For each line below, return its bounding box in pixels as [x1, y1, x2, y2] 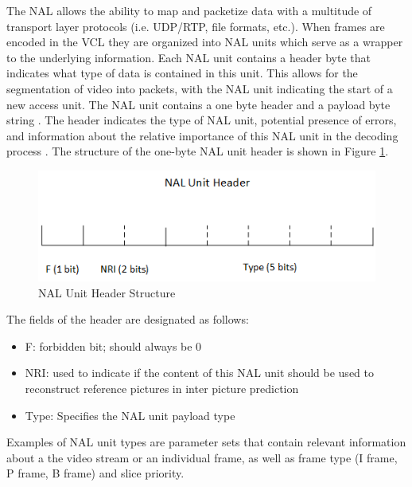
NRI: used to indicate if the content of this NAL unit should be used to [25, 364, 374, 381]
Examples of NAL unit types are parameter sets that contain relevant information [6, 434, 406, 450]
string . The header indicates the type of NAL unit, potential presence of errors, [6, 112, 397, 128]
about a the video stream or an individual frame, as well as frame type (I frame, [6, 449, 398, 465]
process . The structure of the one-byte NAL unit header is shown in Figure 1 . [6, 143, 389, 159]
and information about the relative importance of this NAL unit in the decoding [6, 127, 398, 143]
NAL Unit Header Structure [38, 284, 176, 300]
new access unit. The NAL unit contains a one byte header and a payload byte [6, 96, 391, 112]
